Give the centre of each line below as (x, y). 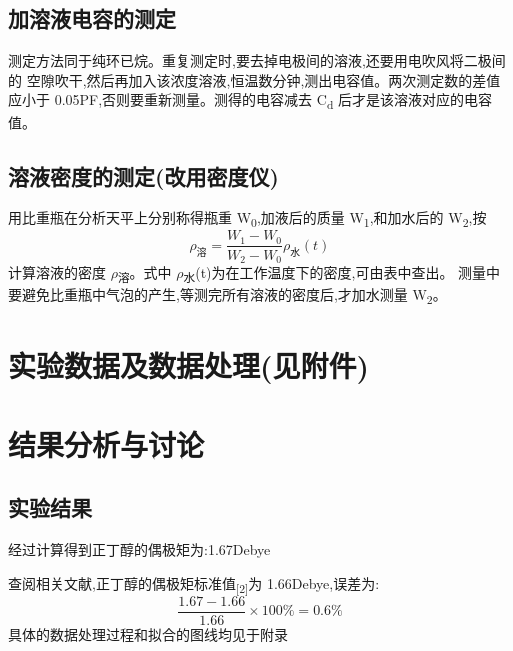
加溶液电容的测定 (92, 18)
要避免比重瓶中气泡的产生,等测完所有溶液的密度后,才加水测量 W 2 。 (227, 295)
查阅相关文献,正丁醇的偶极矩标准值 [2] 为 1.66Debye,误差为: (194, 584)
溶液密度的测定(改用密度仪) (143, 175)
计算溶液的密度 (57, 271)
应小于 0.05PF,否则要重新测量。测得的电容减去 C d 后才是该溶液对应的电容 (250, 101)
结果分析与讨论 (106, 443)
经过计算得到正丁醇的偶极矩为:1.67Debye (139, 549)
